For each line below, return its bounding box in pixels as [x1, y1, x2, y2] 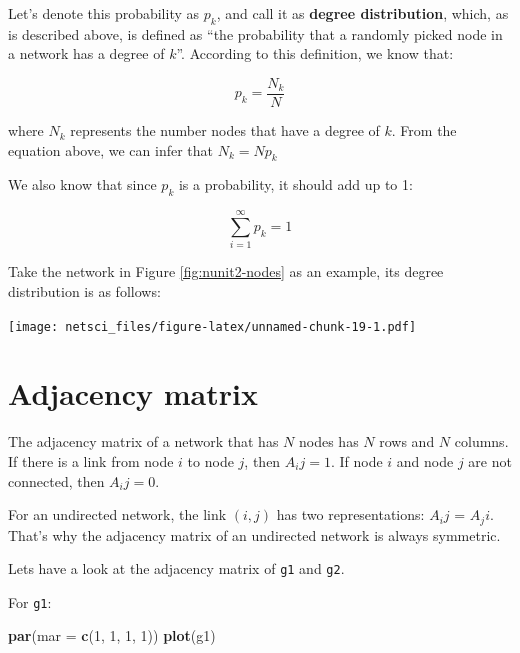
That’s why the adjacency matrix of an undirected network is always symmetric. [8, 524, 501, 545]
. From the [391, 120, 457, 141]
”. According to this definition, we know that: [176, 43, 454, 64]
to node [187, 450, 234, 471]
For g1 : [8, 591, 52, 612]
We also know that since [8, 174, 157, 195]
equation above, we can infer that [8, 139, 213, 160]
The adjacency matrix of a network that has [8, 431, 279, 452]
